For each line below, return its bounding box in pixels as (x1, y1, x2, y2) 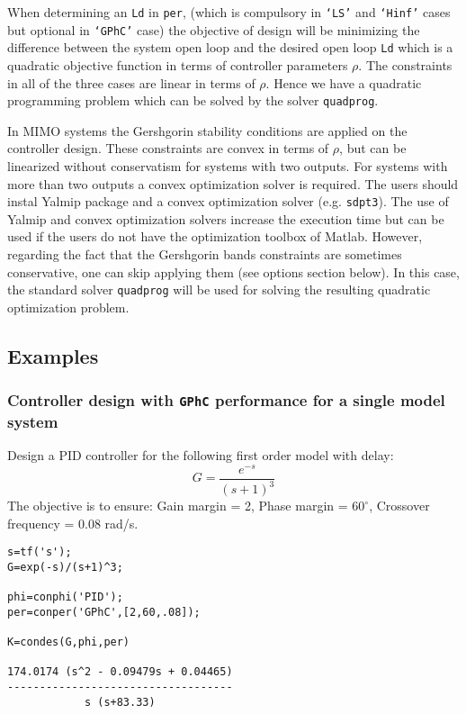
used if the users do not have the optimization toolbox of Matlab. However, (7, 227, 423, 246)
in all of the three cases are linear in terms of (7, 73, 255, 92)
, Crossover (369, 496, 430, 515)
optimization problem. (7, 297, 130, 316)
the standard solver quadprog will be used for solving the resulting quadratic (7, 280, 431, 299)
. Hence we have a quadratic (265, 73, 422, 92)
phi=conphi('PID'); (7, 591, 123, 604)
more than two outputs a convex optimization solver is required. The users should (7, 174, 459, 193)
